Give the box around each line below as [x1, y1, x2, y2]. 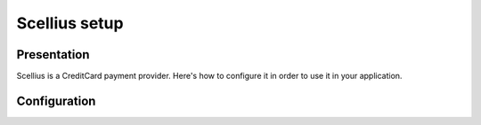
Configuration [16, 93, 96, 108]
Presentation [16, 47, 90, 62]
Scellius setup [16, 13, 124, 33]
